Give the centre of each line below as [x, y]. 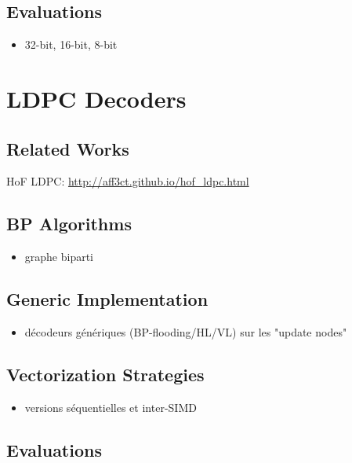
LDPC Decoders [96, 98]
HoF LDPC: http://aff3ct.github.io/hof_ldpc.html [128, 181]
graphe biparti [59, 257]
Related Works [68, 148]
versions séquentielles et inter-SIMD [111, 407]
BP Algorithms [69, 224]
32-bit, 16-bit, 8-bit [71, 44]
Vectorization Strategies [105, 374]
